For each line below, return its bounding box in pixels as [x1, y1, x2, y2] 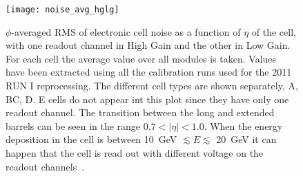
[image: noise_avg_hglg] [6, 5, 119, 14]
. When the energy [204, 118, 283, 133]
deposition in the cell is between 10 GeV [6, 132, 177, 146]
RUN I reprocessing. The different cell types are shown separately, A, [6, 78, 298, 93]
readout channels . [6, 159, 85, 173]
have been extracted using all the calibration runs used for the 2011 [6, 65, 292, 79]
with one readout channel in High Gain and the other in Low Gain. [6, 38, 291, 52]
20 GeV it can [216, 132, 277, 146]
